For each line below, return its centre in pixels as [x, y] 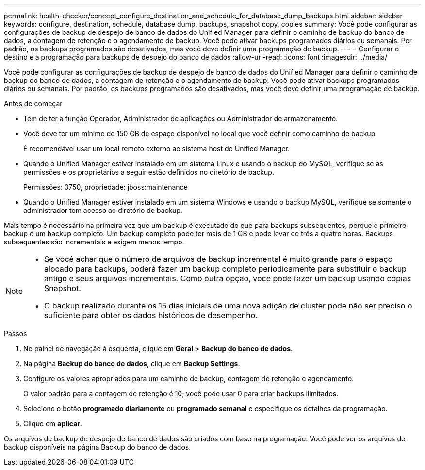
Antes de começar [33, 104]
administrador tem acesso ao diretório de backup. [103, 210]
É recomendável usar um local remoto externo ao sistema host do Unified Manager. [157, 149]
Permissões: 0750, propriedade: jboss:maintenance [106, 187]
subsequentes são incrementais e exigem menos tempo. [94, 242]
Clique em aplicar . [53, 424]
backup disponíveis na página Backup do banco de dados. [98, 447]
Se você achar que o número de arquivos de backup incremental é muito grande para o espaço [218, 259]
